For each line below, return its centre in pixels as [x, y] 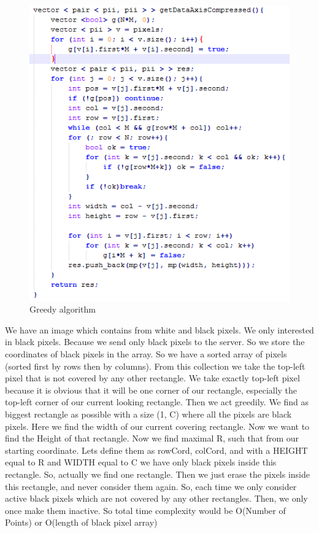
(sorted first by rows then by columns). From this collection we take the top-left [155, 366]
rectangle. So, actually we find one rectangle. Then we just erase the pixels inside [157, 474]
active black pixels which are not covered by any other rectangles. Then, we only [156, 498]
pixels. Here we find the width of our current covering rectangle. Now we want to [157, 426]
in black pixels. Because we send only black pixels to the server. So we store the [155, 342]
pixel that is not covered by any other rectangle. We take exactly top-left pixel [152, 378]
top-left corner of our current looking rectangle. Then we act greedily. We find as [157, 402]
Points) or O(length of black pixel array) [81, 522]
